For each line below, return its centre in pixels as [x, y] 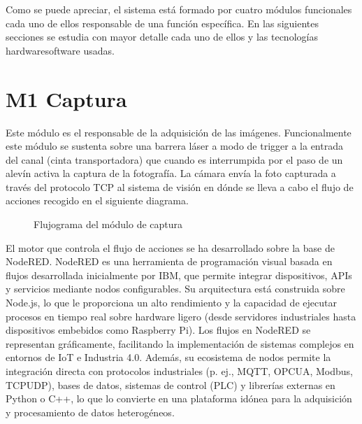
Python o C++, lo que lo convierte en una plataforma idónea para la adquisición [179, 398]
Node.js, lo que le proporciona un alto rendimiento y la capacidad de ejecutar [171, 303]
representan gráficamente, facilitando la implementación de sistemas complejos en [180, 343]
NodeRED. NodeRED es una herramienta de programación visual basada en [169, 261]
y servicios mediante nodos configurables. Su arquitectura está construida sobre [175, 289]
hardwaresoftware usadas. [60, 50]
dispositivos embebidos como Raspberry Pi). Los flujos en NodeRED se [158, 330]
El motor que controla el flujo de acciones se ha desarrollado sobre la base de [170, 247]
